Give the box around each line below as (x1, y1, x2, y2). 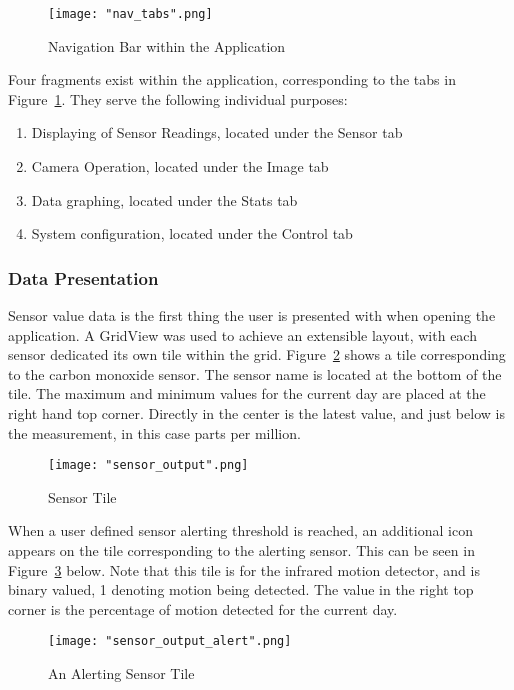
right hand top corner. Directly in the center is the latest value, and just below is (8, 403, 505, 423)
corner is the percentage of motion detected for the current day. (8, 598, 398, 619)
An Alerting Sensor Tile (48, 663, 195, 684)
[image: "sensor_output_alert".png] (48, 634, 292, 649)
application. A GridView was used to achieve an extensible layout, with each (8, 324, 477, 345)
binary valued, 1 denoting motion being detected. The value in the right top (8, 579, 474, 600)
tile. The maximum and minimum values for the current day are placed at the (8, 383, 486, 404)
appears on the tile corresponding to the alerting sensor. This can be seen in (8, 540, 475, 561)
